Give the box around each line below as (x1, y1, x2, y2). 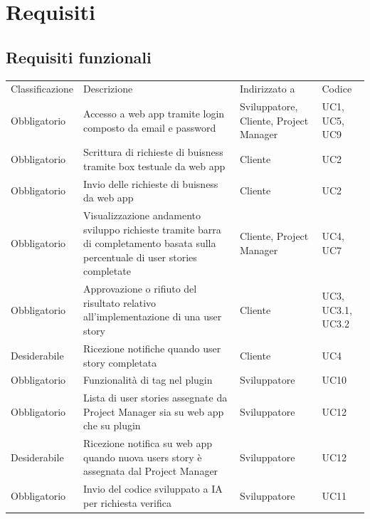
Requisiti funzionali (6, 46, 152, 68)
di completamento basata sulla (83, 236, 216, 251)
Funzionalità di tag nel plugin (83, 372, 213, 387)
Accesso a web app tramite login (83, 105, 225, 120)
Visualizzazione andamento (83, 208, 201, 223)
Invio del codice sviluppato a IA (83, 481, 223, 496)
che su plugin (83, 418, 141, 433)
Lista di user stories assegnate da (83, 390, 228, 405)
